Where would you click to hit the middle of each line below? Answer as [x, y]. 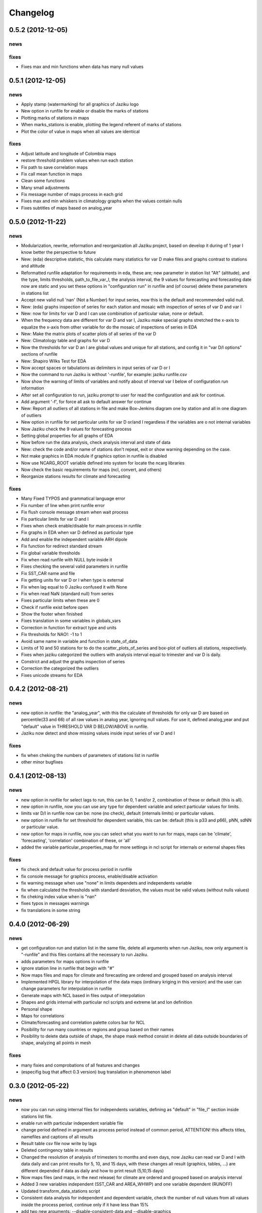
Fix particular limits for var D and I [55, 519]
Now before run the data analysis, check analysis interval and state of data [96, 443]
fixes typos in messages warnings [55, 903]
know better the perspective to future [58, 252]
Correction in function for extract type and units [69, 627]
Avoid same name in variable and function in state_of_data [79, 641]
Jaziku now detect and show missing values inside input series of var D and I [98, 733]
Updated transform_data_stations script [61, 1191]
